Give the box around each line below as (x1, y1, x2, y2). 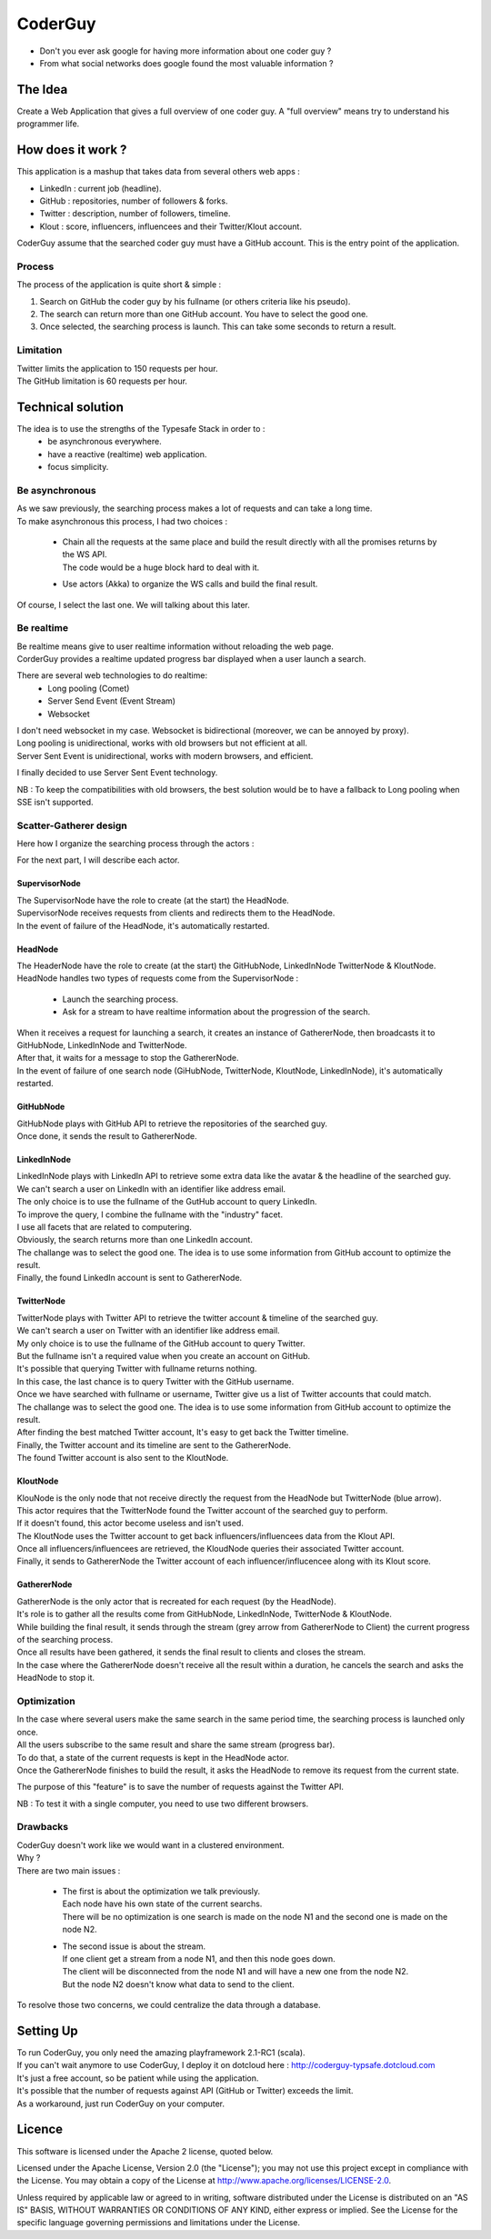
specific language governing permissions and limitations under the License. (16, 2217, 300, 2228)
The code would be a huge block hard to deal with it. (62, 562, 260, 573)
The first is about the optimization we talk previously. (62, 1886, 261, 1897)
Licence (16, 2122, 64, 2137)
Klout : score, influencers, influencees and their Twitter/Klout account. (39, 221, 302, 232)
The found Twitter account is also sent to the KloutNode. (16, 1453, 229, 1464)
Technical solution (16, 399, 125, 415)
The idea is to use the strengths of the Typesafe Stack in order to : (16, 423, 266, 434)
